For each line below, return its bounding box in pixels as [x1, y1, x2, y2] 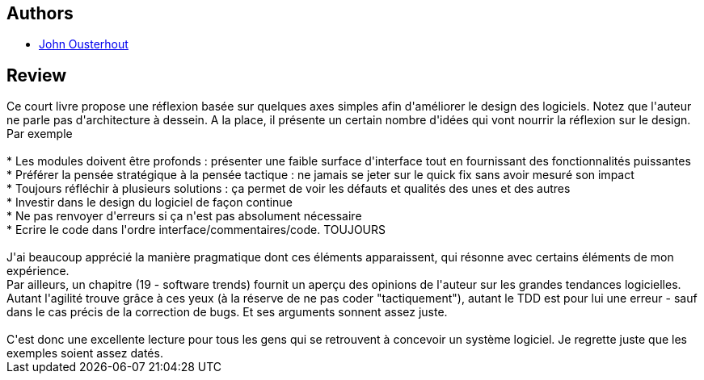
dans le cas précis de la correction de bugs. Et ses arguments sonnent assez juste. [6, 305, 448, 319]
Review [6, 65, 67, 86]
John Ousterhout [39, 37, 129, 52]
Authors [6, 3, 74, 23]
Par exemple [6, 127, 73, 141]
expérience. [6, 264, 70, 278]
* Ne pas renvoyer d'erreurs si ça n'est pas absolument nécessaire [6, 209, 362, 223]
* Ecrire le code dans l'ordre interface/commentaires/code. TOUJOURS [6, 223, 386, 237]
